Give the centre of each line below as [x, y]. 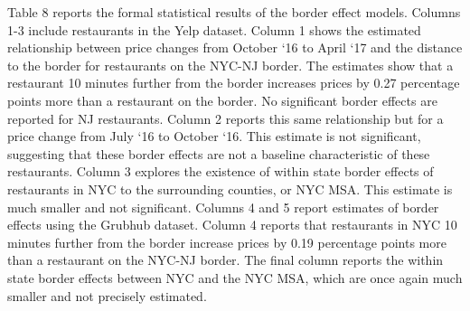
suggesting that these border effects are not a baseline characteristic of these [219, 153]
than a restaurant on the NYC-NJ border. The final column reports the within [226, 260]
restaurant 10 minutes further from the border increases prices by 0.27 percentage [234, 83]
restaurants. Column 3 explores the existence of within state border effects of [221, 171]
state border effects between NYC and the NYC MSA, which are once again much [235, 277]
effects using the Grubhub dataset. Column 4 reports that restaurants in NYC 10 [232, 225]
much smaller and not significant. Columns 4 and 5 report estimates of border [223, 207]
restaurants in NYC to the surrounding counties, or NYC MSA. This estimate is [230, 188]
